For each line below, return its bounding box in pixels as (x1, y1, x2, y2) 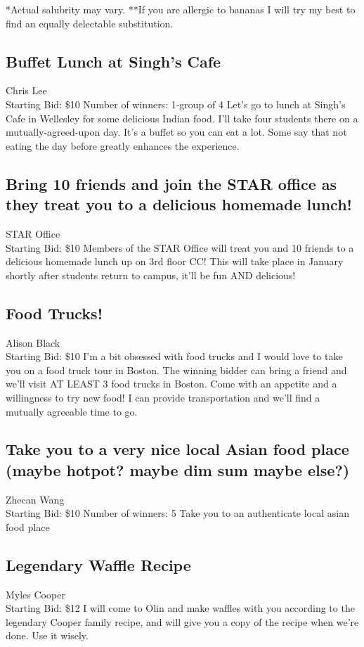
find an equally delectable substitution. (6, 15, 174, 30)
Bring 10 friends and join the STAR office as (6, 172, 337, 194)
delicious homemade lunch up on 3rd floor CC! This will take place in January (6, 254, 344, 269)
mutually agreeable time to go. (6, 404, 138, 418)
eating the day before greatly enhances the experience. (6, 138, 240, 153)
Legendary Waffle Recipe (6, 553, 191, 575)
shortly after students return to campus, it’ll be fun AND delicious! (6, 267, 296, 282)
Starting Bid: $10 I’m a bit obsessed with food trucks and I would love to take (6, 349, 343, 364)
